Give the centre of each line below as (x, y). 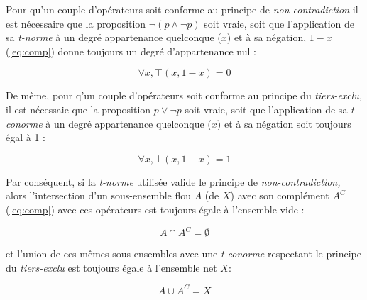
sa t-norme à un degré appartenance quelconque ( (114, 37)
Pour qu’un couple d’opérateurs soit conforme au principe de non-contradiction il (182, 9)
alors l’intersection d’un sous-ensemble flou (99, 195)
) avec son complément (280, 195)
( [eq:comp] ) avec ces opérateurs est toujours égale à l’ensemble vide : (155, 209)
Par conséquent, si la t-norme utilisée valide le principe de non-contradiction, (173, 181)
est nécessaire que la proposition (76, 23)
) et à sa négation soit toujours (284, 123)
